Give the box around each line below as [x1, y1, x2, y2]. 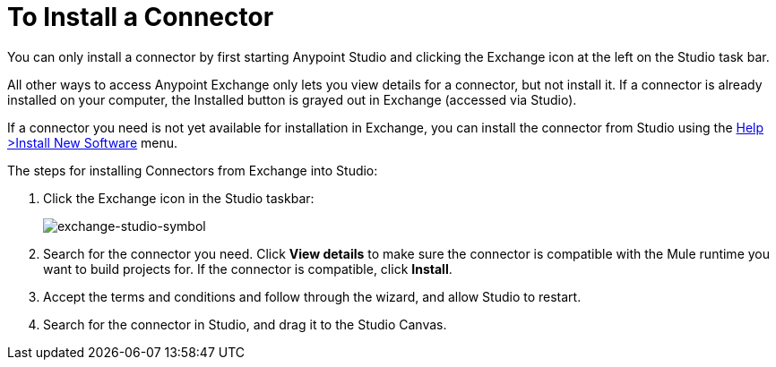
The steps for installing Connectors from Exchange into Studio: [7, 162, 378, 178]
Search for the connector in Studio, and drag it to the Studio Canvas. [43, 316, 447, 332]
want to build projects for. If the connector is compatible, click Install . [43, 260, 453, 277]
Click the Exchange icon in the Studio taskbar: [43, 190, 315, 206]
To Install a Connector [7, 2, 274, 32]
